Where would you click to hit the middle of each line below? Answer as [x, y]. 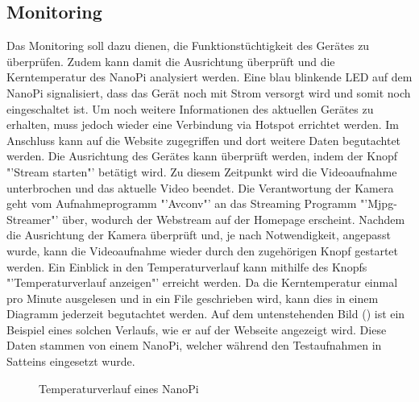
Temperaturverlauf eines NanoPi [119, 388]
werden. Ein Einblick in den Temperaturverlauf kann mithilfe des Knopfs [187, 266]
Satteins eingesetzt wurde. [71, 361]
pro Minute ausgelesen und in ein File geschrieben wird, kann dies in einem [193, 298]
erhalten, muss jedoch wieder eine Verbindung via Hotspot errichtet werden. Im [203, 124]
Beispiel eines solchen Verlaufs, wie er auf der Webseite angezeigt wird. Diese [197, 329]
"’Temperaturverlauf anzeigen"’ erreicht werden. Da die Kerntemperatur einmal [202, 282]
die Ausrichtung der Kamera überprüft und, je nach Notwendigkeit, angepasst [199, 235]
